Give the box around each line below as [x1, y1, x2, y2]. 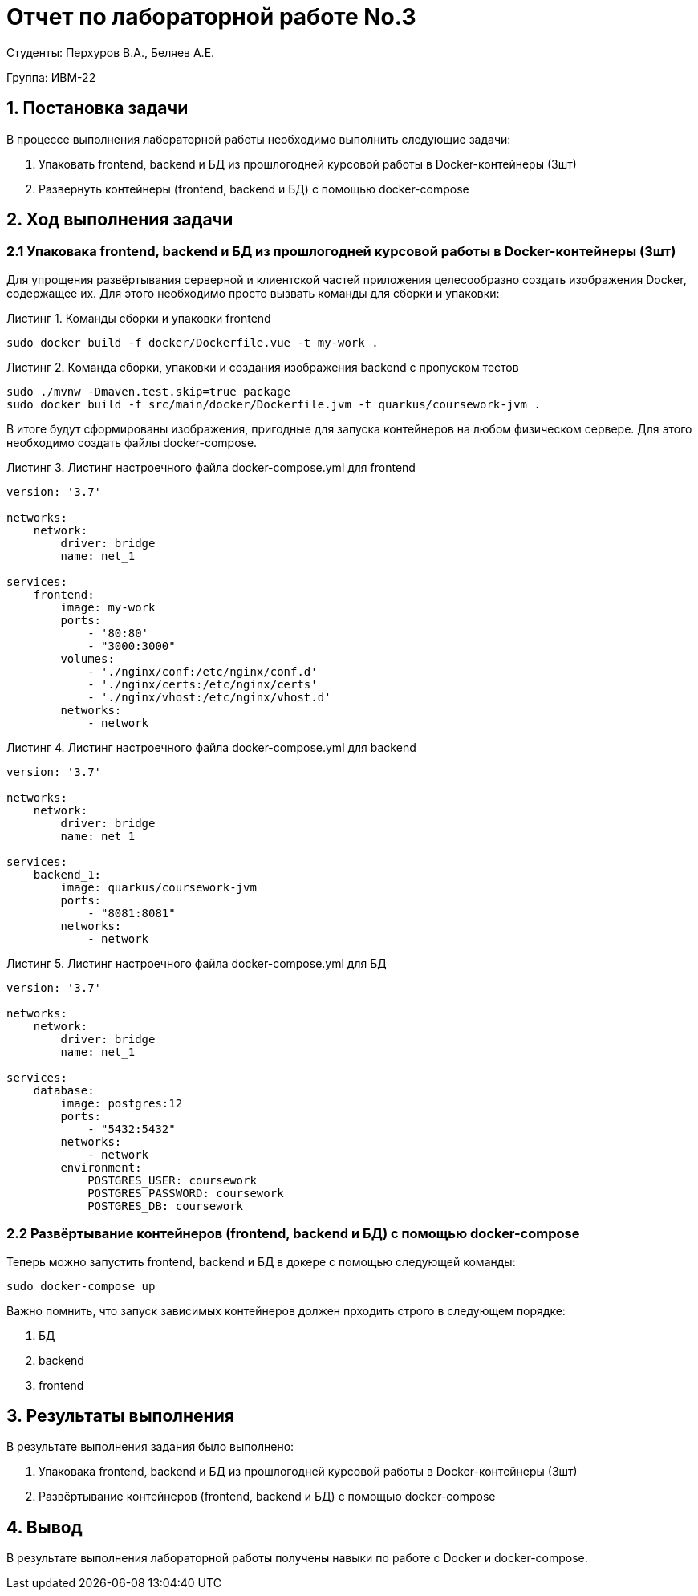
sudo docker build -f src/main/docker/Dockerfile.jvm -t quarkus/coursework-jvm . [6, 397, 541, 411]
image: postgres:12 [60, 1096, 183, 1110]
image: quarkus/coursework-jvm [60, 880, 257, 894]
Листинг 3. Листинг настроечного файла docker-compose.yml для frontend [6, 460, 416, 474]
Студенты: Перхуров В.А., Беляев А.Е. [6, 45, 215, 59]
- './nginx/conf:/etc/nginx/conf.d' [87, 664, 318, 678]
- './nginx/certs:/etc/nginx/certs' [87, 677, 318, 691]
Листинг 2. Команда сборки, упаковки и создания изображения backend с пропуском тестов [6, 359, 519, 374]
